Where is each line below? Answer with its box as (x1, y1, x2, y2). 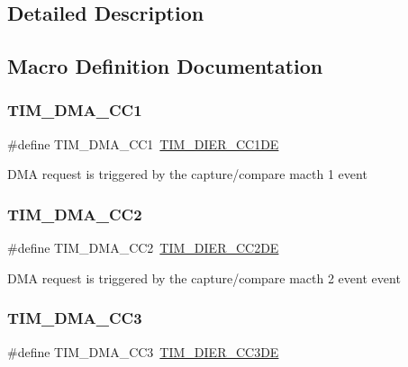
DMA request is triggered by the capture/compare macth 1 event (7, 165, 367, 183)
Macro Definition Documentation (7, 52, 323, 80)
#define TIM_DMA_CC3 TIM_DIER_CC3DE (7, 342, 279, 361)
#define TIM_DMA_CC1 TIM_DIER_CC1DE (7, 134, 279, 153)
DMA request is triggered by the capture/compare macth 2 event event (7, 268, 401, 287)
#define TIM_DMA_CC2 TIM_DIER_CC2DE (7, 238, 279, 257)
